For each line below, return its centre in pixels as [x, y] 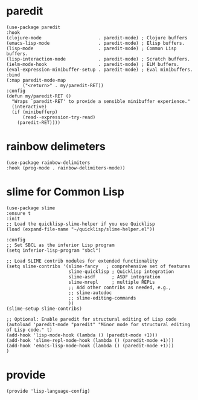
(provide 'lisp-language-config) [48, 391]
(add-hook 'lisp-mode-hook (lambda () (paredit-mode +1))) [82, 335]
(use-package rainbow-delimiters [48, 162]
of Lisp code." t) [29, 330]
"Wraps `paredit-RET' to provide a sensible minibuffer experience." [101, 101]
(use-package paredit [34, 27]
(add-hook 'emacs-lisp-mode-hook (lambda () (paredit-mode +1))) [90, 346]
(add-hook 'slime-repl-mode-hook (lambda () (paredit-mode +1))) [90, 340]
